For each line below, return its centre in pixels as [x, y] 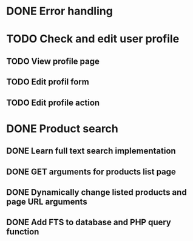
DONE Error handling [60, 11]
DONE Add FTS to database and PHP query [89, 222]
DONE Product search [62, 128]
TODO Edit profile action [53, 102]
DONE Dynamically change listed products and [96, 192]
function [23, 232]
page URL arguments [47, 202]
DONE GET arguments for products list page [91, 171]
